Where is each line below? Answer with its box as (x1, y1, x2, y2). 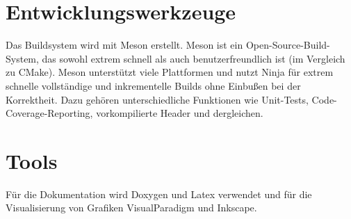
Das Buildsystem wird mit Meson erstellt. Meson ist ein (6, 38, 243, 52)
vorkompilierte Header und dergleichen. (96, 106, 263, 120)
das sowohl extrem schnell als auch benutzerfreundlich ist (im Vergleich (42, 51, 345, 65)
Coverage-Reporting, (6, 106, 93, 120)
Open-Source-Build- (245, 38, 330, 52)
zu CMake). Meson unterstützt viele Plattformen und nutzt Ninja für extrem (6, 65, 334, 79)
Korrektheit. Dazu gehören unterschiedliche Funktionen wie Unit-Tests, (6, 92, 309, 106)
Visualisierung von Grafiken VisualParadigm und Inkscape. (6, 200, 257, 215)
